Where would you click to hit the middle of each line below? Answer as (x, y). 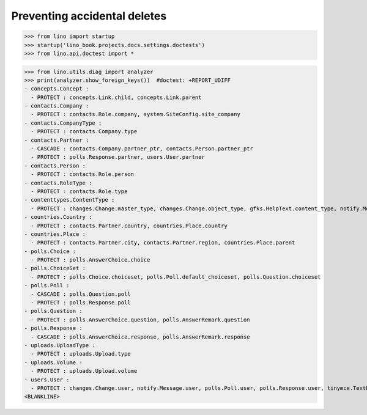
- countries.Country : (58, 217)
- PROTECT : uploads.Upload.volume (84, 371)
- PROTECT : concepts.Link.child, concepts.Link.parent (116, 97)
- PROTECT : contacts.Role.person (83, 174)
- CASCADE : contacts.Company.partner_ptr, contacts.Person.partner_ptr (142, 149)
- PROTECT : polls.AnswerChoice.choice (91, 260)
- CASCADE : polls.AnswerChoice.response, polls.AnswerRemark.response (140, 337)
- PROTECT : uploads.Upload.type (81, 354)
